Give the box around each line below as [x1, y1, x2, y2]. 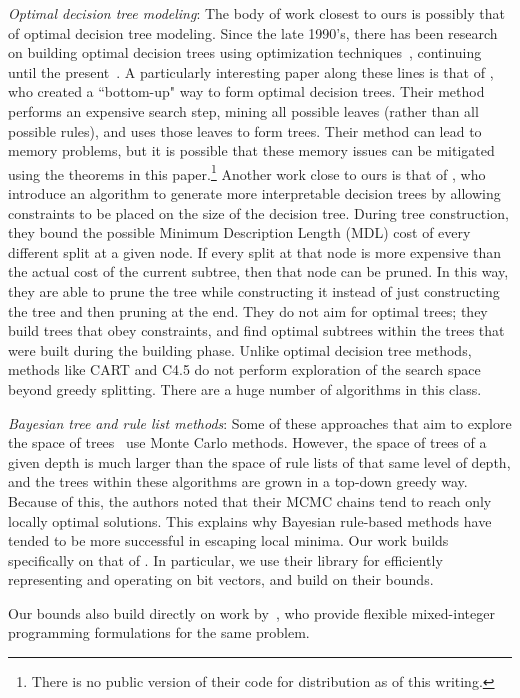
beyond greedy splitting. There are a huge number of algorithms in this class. [8, 378, 482, 399]
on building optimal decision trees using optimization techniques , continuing [8, 42, 482, 63]
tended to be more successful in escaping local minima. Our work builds [8, 530, 449, 551]
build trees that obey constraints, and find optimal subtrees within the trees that [8, 320, 505, 341]
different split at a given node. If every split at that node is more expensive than [8, 241, 502, 262]
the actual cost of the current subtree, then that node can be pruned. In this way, [8, 261, 509, 282]
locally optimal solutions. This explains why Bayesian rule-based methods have [8, 510, 492, 531]
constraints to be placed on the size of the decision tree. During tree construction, [8, 202, 509, 223]
